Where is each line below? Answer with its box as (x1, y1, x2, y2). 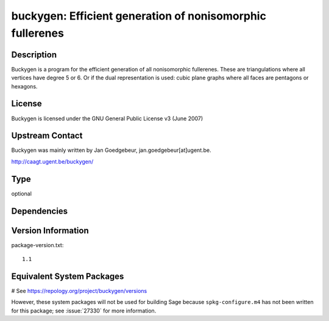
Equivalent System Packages (11, 271, 124, 281)
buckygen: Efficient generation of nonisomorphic (11, 9, 266, 23)
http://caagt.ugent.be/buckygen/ (11, 157, 94, 165)
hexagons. (11, 82, 38, 90)
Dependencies (11, 206, 68, 216)
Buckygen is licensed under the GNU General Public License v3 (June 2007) (11, 115, 203, 122)
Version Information (11, 225, 89, 236)
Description (11, 49, 57, 60)
